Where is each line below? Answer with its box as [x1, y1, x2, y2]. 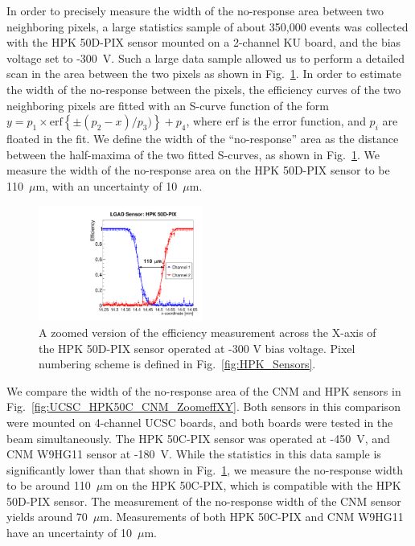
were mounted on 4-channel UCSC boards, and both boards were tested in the [6, 413, 393, 430]
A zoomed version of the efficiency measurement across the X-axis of [39, 323, 376, 340]
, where [186, 113, 222, 129]
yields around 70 [6, 508, 88, 525]
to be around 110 [6, 477, 91, 494]
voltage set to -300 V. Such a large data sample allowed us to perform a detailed [6, 49, 405, 66]
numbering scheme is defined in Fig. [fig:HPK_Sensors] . [39, 355, 316, 372]
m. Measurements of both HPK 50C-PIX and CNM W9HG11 [100, 508, 404, 525]
